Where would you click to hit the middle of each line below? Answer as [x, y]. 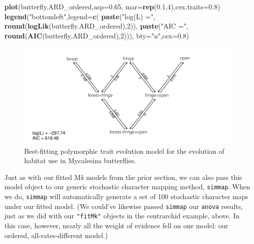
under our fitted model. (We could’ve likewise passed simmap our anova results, [124, 206]
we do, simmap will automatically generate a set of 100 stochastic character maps [127, 196]
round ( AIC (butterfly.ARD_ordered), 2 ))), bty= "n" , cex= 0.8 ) [97, 35]
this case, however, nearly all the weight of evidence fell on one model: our [116, 226]
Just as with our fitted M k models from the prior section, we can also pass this [123, 177]
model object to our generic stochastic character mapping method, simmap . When [127, 187]
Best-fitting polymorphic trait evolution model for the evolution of [124, 151]
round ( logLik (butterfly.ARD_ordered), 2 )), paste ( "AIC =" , [96, 26]
